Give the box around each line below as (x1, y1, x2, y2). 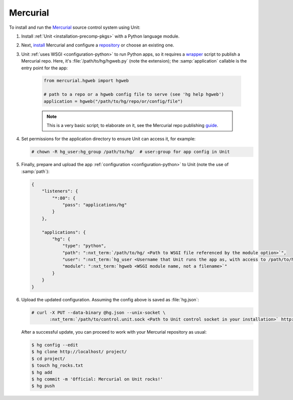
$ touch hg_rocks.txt (31, 363, 84, 368)
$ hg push (31, 383, 55, 389)
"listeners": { (42, 189, 78, 194)
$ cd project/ (31, 356, 65, 361)
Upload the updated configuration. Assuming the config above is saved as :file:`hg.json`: (21, 296, 199, 302)
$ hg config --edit (31, 342, 78, 348)
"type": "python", (62, 243, 107, 249)
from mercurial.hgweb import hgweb (43, 78, 129, 84)
